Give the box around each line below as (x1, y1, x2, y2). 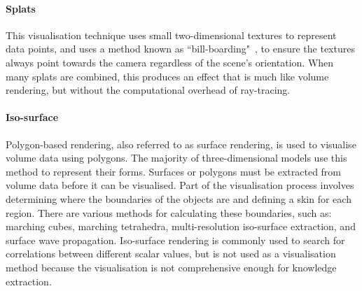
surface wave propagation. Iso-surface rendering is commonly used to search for (6, 232, 345, 247)
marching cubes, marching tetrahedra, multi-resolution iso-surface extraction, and (6, 219, 356, 234)
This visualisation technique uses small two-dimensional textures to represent (6, 27, 337, 42)
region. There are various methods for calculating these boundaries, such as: (6, 205, 332, 220)
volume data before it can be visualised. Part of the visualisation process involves (6, 178, 354, 192)
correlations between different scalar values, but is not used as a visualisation (6, 246, 336, 261)
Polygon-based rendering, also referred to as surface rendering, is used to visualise (6, 136, 356, 151)
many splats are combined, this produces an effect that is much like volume (6, 69, 329, 83)
